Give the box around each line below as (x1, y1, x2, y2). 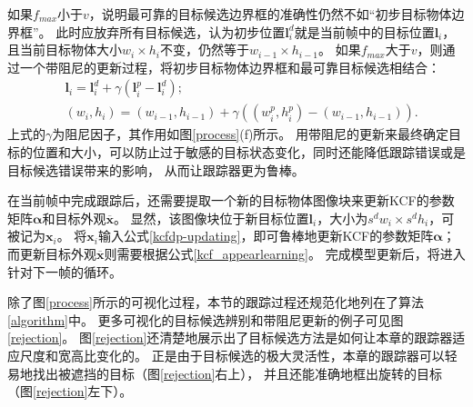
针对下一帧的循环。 (7, 262, 122, 281)
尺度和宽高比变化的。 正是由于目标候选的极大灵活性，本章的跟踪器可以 (19, 345, 445, 364)
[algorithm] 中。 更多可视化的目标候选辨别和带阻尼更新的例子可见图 (7, 310, 404, 329)
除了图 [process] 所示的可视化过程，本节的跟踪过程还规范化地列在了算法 (7, 293, 424, 312)
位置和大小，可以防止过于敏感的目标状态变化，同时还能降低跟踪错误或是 (32, 143, 466, 162)
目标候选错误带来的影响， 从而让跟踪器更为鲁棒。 (7, 160, 305, 179)
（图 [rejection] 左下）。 (7, 382, 133, 401)
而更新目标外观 (7, 244, 96, 263)
